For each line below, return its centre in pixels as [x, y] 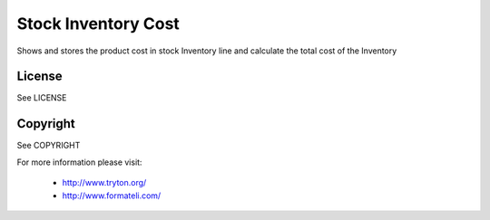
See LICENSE [42, 98]
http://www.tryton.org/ [104, 183]
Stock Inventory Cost [98, 24]
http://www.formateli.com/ [112, 196]
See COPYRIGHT [49, 146]
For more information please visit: [79, 162]
